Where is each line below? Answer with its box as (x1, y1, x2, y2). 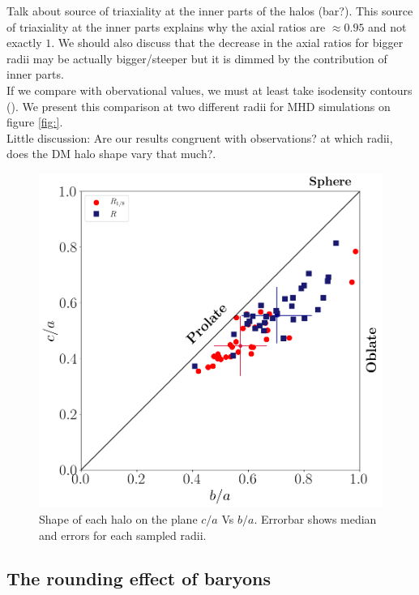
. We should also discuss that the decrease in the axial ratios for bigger (51, 34, 404, 51)
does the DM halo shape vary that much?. (6, 145, 216, 162)
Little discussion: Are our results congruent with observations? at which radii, (6, 129, 393, 146)
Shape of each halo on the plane (39, 510, 198, 527)
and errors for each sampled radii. (39, 526, 207, 543)
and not (368, 18, 407, 35)
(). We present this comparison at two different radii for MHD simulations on (6, 97, 391, 114)
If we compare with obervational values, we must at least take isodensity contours (6, 81, 413, 98)
